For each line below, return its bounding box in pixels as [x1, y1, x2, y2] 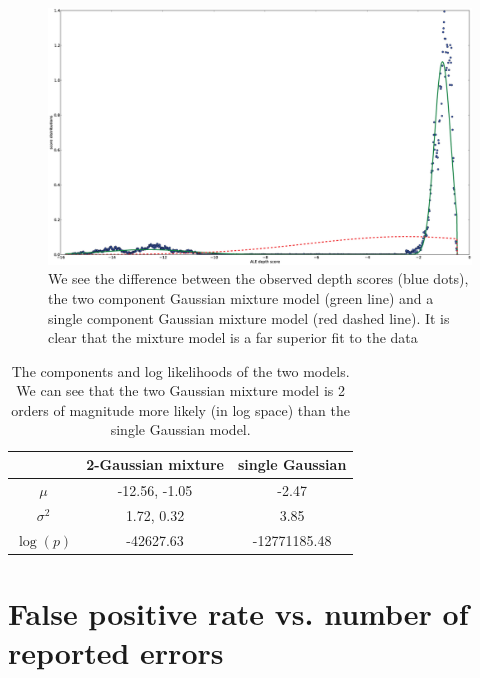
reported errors [8, 632, 224, 673]
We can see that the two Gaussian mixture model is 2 [16, 380, 345, 401]
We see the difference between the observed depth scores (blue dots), [48, 268, 469, 289]
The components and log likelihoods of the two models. [11, 360, 350, 381]
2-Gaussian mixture [86, 454, 224, 475]
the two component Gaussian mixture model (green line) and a [48, 287, 434, 308]
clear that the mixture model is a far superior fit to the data [48, 327, 418, 348]
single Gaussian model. [110, 419, 251, 440]
